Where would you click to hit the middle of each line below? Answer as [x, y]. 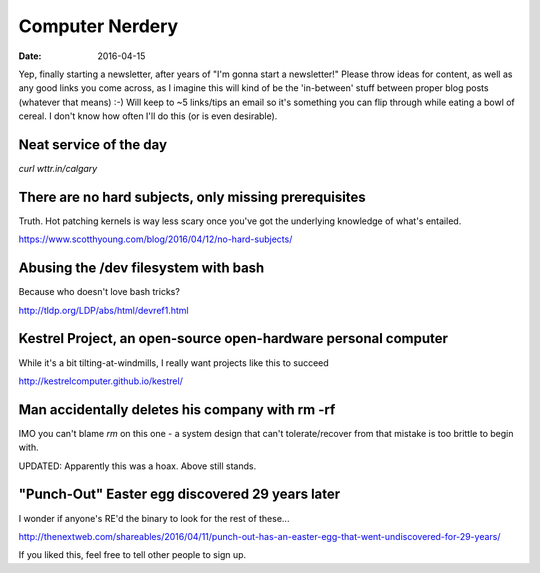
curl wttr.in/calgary [58, 169]
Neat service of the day [93, 144]
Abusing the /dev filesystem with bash [141, 268]
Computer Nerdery [98, 26]
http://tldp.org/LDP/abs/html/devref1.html [103, 310]
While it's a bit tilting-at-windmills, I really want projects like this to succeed [173, 362]
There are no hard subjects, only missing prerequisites [192, 196]
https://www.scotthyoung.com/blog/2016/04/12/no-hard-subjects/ [155, 239]
